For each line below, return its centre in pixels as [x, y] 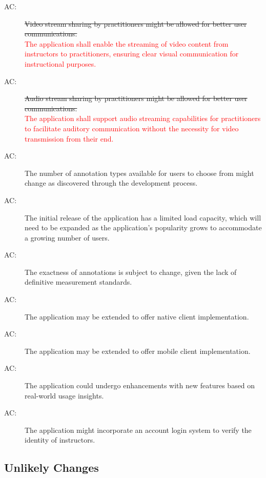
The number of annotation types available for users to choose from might [139, 173]
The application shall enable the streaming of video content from [127, 43]
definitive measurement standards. [78, 282]
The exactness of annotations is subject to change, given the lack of [131, 272]
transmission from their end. [69, 138]
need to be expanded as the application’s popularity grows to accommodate [143, 227]
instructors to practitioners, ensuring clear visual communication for [132, 54]
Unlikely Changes [52, 467]
